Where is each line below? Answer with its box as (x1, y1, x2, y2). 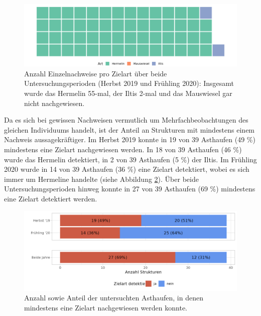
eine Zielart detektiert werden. (4, 193, 97, 203)
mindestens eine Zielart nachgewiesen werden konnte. (24, 302, 187, 312)
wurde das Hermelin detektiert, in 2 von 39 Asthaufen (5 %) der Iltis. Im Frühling (4, 154, 257, 164)
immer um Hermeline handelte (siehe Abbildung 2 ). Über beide (4, 173, 199, 184)
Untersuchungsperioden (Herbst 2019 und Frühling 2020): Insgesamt (24, 78, 234, 88)
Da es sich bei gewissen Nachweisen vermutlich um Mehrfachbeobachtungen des (4, 115, 248, 125)
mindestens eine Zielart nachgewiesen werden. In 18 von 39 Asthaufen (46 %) (4, 144, 242, 154)
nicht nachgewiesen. (24, 97, 85, 108)
